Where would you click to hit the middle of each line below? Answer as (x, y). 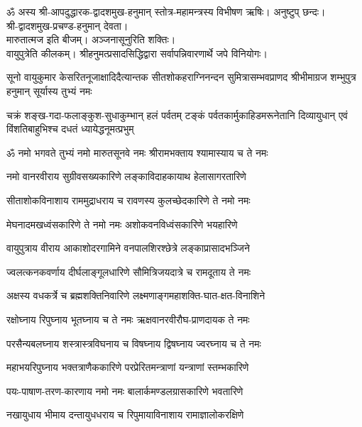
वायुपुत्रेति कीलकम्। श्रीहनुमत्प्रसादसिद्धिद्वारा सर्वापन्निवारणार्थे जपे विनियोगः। (137, 53)
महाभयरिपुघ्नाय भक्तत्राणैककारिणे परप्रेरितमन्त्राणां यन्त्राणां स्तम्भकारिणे (128, 367)
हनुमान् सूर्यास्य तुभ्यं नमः (49, 90)
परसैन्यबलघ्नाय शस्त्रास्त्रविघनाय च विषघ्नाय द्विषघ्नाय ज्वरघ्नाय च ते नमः (134, 343)
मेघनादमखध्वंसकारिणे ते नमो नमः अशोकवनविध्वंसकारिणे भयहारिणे (122, 224)
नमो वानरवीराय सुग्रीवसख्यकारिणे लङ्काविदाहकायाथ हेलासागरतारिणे (126, 176)
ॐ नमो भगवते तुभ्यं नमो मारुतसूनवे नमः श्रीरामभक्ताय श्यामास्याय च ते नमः (137, 152)
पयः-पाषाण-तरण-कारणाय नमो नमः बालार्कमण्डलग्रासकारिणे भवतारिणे (125, 390)
